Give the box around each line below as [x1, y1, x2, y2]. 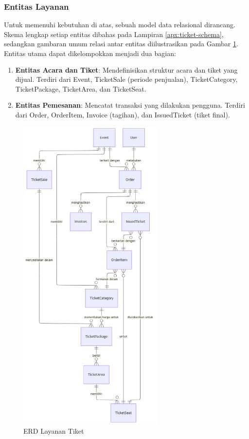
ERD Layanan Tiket [23, 425, 84, 436]
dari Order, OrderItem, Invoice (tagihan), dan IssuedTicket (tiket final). [15, 109, 230, 119]
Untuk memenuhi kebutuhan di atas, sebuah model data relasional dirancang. [4, 19, 235, 30]
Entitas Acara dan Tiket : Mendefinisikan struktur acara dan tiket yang [15, 64, 238, 75]
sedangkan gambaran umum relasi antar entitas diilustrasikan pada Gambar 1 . [4, 38, 238, 49]
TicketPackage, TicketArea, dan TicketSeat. [15, 83, 146, 94]
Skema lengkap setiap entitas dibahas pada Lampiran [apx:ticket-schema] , [4, 29, 224, 39]
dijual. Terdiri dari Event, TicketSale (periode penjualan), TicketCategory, [15, 74, 238, 84]
